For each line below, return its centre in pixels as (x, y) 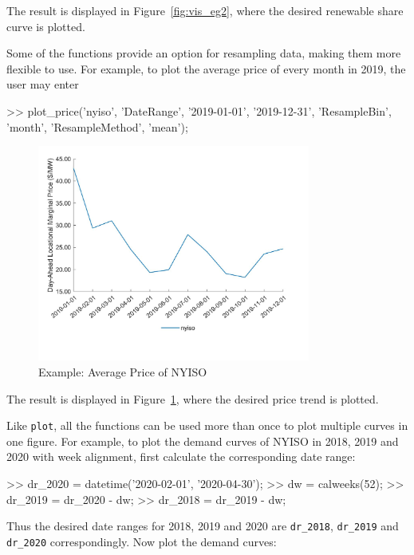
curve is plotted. (46, 26)
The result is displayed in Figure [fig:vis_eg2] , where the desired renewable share (205, 10)
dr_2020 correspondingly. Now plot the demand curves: (142, 541)
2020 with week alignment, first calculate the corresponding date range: (181, 457)
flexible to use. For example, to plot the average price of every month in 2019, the (206, 68)
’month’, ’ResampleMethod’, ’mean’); (97, 126)
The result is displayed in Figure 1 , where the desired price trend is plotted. (193, 398)
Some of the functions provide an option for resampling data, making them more (204, 53)
